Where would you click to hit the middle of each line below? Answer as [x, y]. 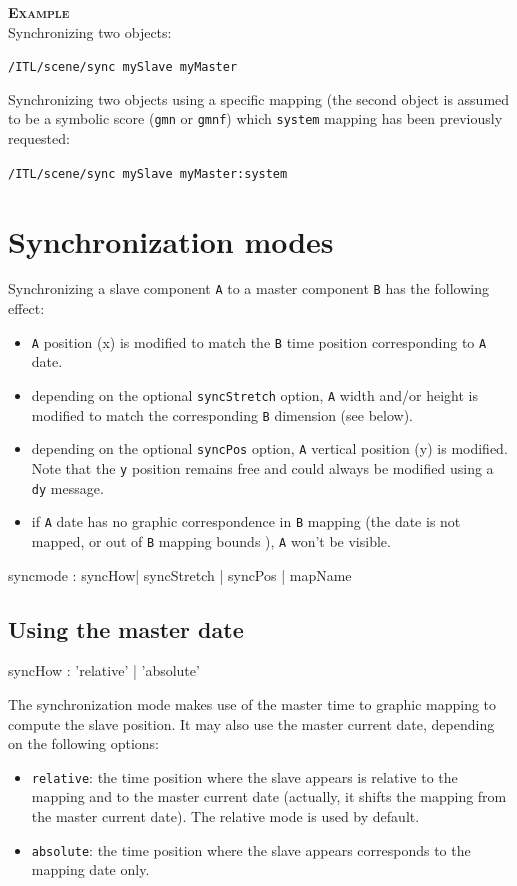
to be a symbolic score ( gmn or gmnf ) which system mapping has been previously [255, 118]
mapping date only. [90, 869]
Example [39, 12]
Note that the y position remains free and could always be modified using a [262, 467]
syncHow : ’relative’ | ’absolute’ [104, 670]
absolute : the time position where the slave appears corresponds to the [251, 849]
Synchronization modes [171, 240]
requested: [39, 138]
